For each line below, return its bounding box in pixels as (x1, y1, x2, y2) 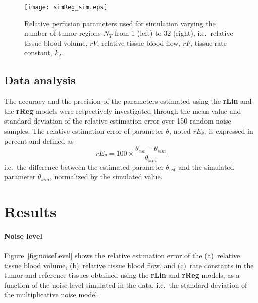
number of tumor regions (24, 28, 101, 38)
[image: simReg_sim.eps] (24, 4, 108, 11)
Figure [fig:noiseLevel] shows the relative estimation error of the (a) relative (4, 250, 240, 261)
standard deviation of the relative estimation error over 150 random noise (4, 115, 231, 126)
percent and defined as (4, 135, 74, 146)
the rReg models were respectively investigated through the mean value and (4, 105, 241, 116)
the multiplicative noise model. (4, 289, 99, 300)
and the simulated (178, 161, 234, 172)
